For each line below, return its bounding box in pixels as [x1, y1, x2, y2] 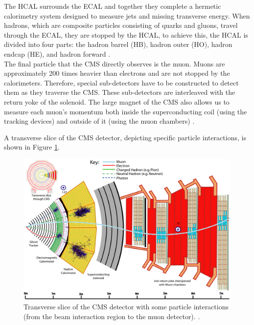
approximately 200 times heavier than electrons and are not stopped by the [4, 68, 230, 78]
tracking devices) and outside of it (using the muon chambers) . [4, 116, 195, 126]
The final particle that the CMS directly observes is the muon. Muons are [4, 58, 225, 68]
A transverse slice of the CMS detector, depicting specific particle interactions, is [4, 132, 246, 142]
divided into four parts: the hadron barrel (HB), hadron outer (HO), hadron [4, 39, 232, 49]
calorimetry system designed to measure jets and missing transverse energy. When [4, 10, 250, 21]
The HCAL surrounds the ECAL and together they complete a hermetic [4, 1, 221, 11]
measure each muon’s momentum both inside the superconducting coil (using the [4, 106, 247, 116]
